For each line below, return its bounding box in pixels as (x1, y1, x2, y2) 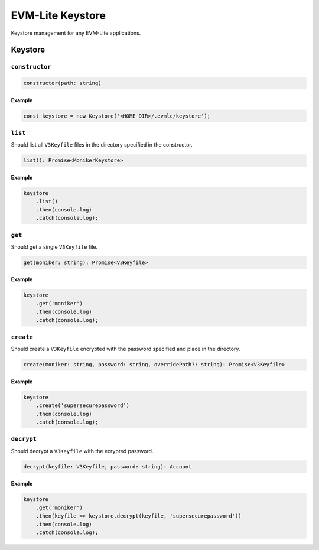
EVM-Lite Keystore (11, 9, 106, 22)
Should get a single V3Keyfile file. (11, 243, 97, 250)
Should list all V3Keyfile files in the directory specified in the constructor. (11, 141, 193, 148)
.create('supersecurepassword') (35, 402, 130, 409)
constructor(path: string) (23, 80, 102, 87)
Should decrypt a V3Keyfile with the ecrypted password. (11, 447, 154, 454)
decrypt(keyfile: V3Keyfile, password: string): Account (23, 463, 192, 470)
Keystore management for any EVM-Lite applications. (11, 30, 141, 37)
